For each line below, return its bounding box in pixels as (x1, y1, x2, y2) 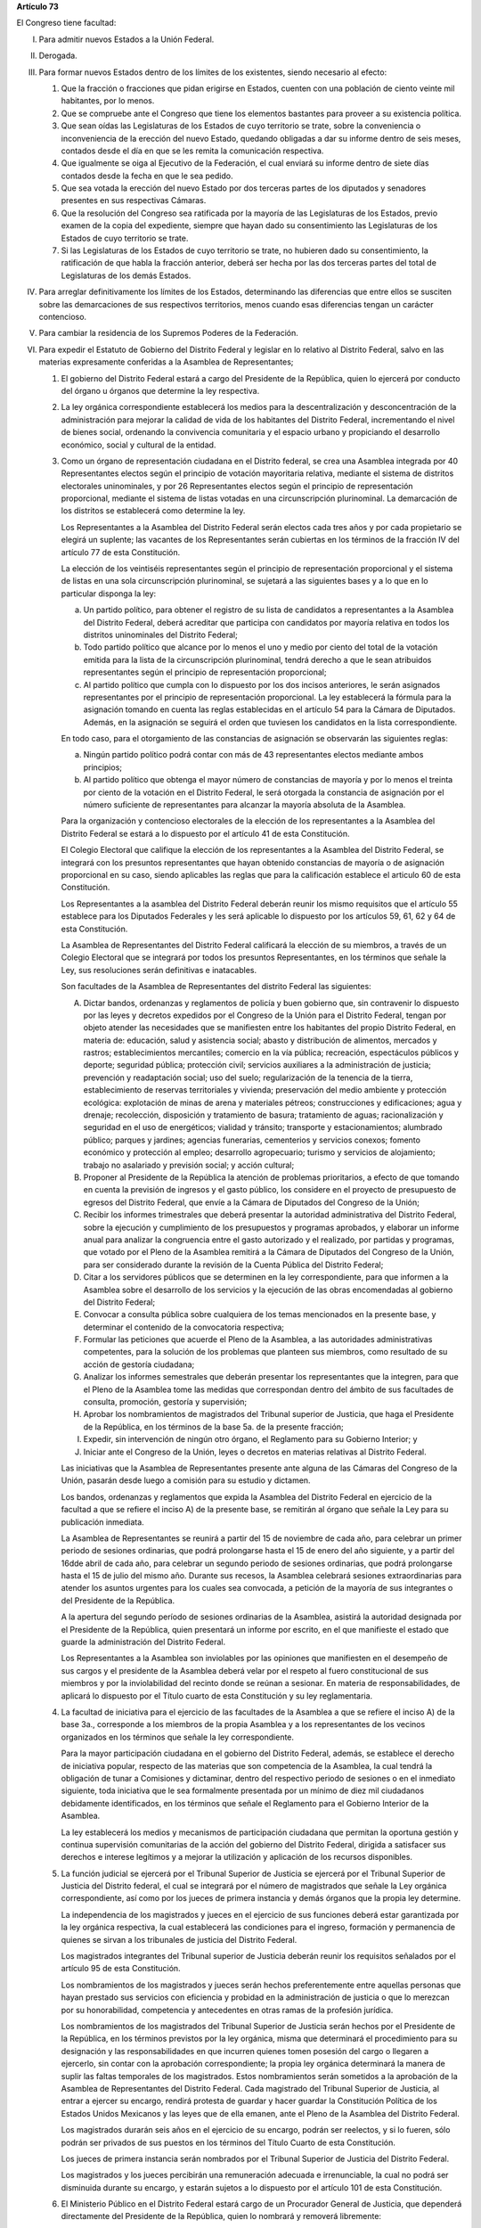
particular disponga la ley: (61, 588, 157, 599)
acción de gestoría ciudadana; (83, 1359, 195, 1370)
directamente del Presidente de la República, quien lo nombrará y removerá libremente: (61, 2211, 382, 2222)
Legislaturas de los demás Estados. (61, 270, 192, 281)
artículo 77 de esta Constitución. (61, 546, 181, 557)
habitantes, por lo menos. (61, 95, 155, 106)
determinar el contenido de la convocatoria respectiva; (83, 1322, 285, 1332)
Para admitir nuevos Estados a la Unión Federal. (38, 34, 215, 45)
